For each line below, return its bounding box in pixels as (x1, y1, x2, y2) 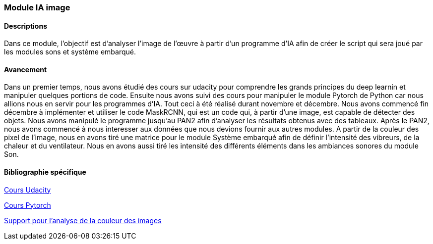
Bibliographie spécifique (4, 168, 86, 177)
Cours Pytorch (4, 200, 51, 209)
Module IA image (4, 2, 70, 12)
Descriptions (4, 21, 47, 30)
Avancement (4, 65, 47, 74)
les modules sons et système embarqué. (4, 48, 136, 56)
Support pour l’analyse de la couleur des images (4, 216, 162, 225)
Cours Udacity (4, 185, 51, 194)
